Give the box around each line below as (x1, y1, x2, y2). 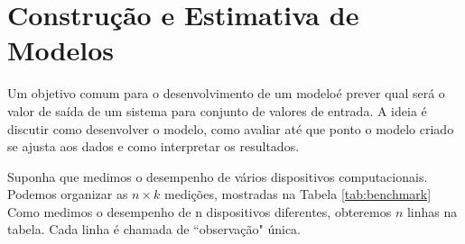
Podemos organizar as (7, 185, 128, 203)
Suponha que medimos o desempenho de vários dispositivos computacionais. (7, 167, 428, 185)
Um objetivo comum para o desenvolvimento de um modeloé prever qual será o (7, 84, 445, 103)
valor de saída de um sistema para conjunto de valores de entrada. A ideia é (7, 101, 427, 120)
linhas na (406, 202, 458, 221)
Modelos (7, 32, 114, 68)
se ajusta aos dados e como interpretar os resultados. (7, 137, 300, 156)
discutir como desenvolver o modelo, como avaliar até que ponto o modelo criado (7, 119, 454, 138)
